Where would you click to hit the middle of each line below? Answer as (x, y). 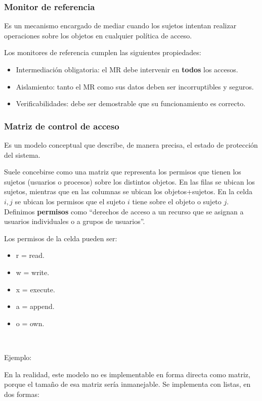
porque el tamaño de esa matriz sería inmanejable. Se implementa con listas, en (127, 384)
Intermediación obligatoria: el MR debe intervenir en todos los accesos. (127, 69)
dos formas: (22, 394)
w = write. (33, 272)
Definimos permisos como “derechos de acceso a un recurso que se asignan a (124, 211)
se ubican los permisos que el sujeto (70, 201)
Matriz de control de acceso (62, 126)
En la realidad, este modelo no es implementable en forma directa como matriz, (127, 374)
